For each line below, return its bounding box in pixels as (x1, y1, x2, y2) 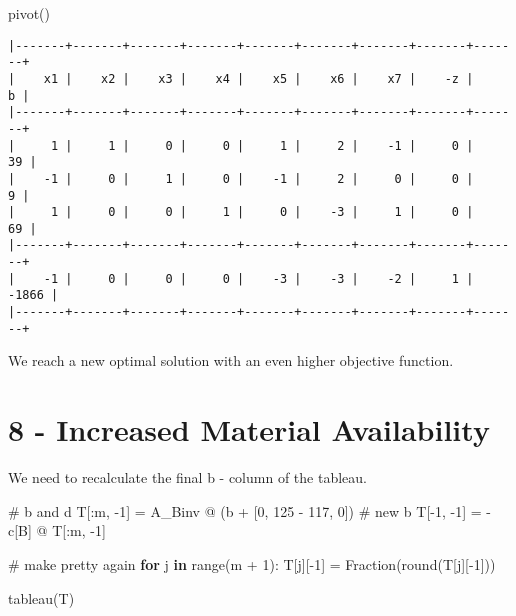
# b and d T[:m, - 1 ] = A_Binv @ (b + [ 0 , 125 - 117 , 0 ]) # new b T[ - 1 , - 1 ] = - (8, 500, 491, 521)
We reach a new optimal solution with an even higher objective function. (8, 350, 454, 371)
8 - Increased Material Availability (8, 409, 490, 450)
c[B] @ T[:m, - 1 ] (8, 520, 106, 541)
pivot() (8, 3, 51, 23)
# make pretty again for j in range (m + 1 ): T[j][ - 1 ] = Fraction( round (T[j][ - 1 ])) (8, 553, 496, 574)
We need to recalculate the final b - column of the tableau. (8, 467, 367, 488)
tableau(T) (8, 587, 75, 608)
